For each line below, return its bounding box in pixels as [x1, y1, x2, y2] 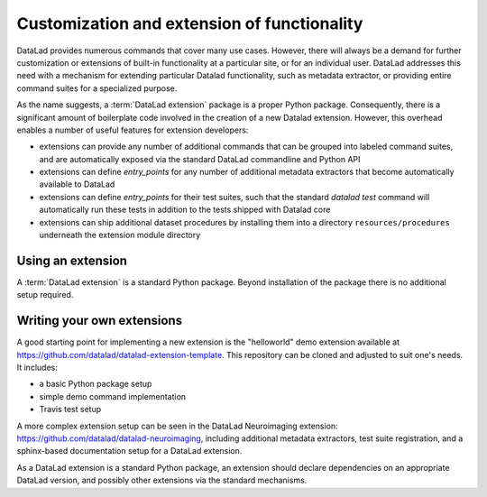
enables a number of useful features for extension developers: [16, 124, 249, 135]
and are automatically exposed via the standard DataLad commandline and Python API [39, 153, 361, 164]
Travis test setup [39, 404, 102, 415]
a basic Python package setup [39, 379, 152, 390]
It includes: [16, 362, 58, 373]
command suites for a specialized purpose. [16, 82, 178, 94]
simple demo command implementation [39, 391, 187, 401]
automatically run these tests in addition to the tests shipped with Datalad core [39, 204, 331, 216]
